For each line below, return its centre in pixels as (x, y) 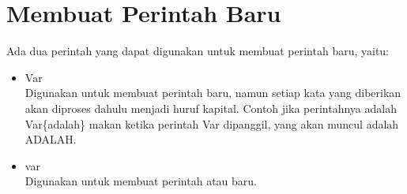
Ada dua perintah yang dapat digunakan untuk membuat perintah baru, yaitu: (198, 51)
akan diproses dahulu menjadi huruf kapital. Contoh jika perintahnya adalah (211, 108)
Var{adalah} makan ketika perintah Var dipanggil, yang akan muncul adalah (212, 123)
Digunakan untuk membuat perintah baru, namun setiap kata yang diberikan (213, 93)
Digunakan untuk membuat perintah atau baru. (141, 181)
